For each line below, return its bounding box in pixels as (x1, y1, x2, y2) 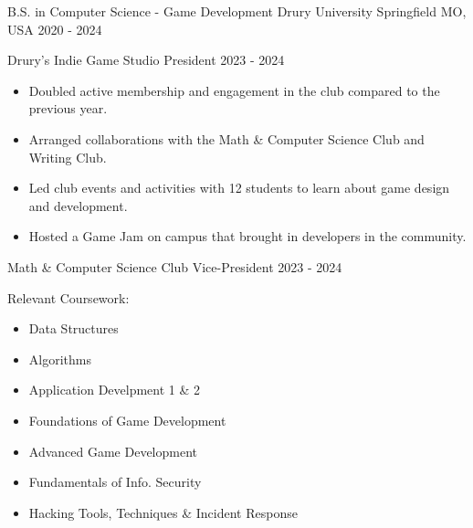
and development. (28, 195, 128, 215)
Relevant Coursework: (7, 288, 130, 307)
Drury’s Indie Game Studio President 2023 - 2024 (7, 50, 285, 69)
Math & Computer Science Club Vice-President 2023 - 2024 (7, 257, 342, 276)
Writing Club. (28, 147, 107, 166)
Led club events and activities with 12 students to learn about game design (28, 178, 450, 197)
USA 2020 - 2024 (7, 19, 102, 38)
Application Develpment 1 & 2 (28, 380, 201, 399)
